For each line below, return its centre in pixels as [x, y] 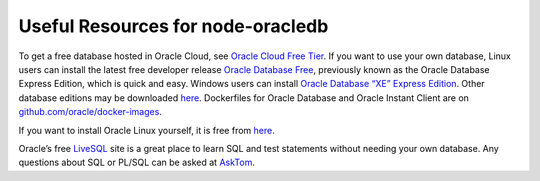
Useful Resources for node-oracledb [173, 26]
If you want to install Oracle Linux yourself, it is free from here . [146, 130]
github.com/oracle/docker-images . [90, 112]
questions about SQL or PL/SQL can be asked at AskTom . [136, 162]
